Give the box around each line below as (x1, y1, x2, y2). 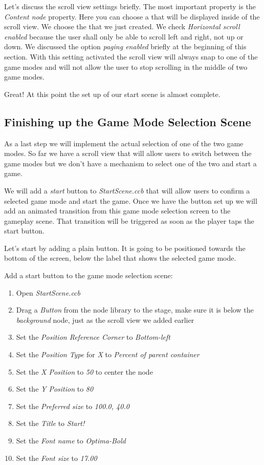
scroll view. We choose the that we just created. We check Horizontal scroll (4, 21, 240, 32)
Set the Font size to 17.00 (16, 452, 97, 463)
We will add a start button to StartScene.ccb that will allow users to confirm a (4, 185, 250, 196)
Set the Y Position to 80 (16, 383, 94, 394)
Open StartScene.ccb (16, 287, 81, 298)
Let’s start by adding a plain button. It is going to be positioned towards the (4, 242, 246, 253)
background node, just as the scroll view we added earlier (16, 314, 194, 325)
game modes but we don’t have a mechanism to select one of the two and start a (4, 158, 257, 168)
